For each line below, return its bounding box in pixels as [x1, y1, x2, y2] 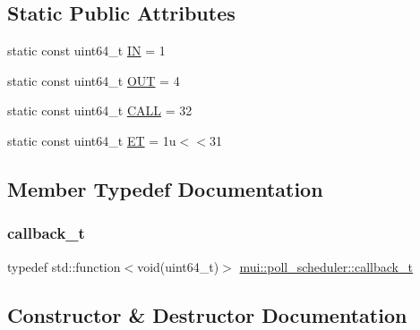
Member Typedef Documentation [7, 174, 323, 202]
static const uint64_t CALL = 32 [7, 101, 193, 120]
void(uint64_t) [137, 257, 219, 275]
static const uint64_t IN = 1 [7, 41, 166, 60]
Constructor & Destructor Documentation [7, 300, 407, 328]
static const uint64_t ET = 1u [7, 131, 176, 149]
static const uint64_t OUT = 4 [7, 71, 180, 89]
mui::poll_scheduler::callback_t [239, 257, 413, 275]
